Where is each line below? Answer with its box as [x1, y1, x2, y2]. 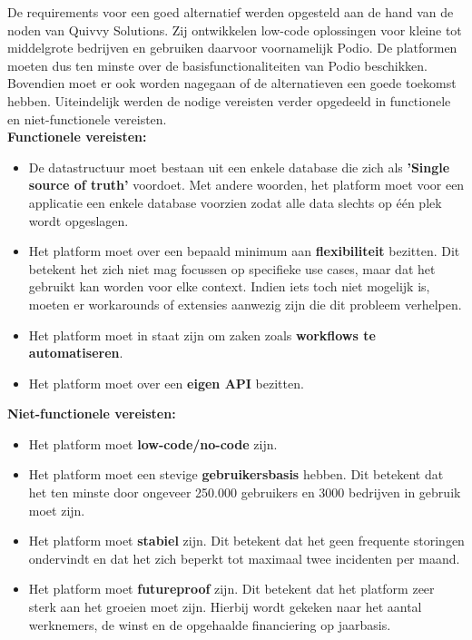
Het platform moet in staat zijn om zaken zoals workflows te [28, 325, 376, 344]
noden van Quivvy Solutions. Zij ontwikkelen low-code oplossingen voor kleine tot [7, 20, 462, 39]
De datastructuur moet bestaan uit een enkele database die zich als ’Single [28, 157, 450, 176]
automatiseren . [28, 343, 123, 362]
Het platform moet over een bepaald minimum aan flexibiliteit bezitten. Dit [28, 241, 460, 261]
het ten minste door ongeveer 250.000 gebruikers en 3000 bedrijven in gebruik [28, 483, 461, 502]
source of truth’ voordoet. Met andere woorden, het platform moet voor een [28, 175, 465, 194]
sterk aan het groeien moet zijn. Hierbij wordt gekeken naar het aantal [28, 597, 422, 616]
